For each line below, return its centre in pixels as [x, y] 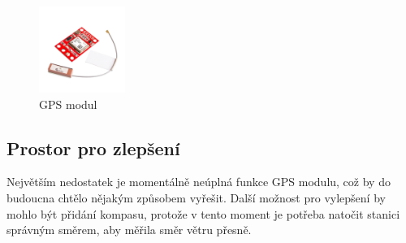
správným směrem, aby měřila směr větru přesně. [129, 230]
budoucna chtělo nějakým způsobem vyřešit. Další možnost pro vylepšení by [196, 197]
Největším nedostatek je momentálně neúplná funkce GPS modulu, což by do [199, 182]
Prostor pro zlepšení [93, 148]
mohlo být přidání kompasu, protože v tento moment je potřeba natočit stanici [203, 213]
